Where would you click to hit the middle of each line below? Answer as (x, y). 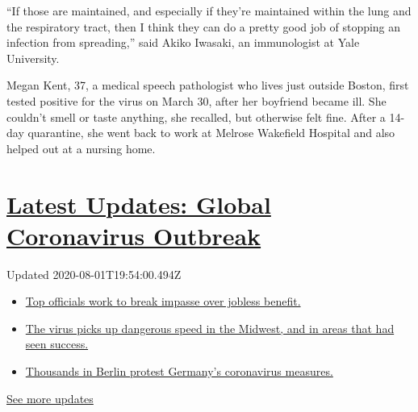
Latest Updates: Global (139, 204)
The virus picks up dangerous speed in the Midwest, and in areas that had (210, 328)
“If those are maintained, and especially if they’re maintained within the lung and (209, 10)
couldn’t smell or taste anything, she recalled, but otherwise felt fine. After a (196, 117)
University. (33, 58)
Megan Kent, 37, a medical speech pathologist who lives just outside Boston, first (208, 85)
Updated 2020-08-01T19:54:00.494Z (94, 274)
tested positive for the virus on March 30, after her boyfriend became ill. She (196, 100)
